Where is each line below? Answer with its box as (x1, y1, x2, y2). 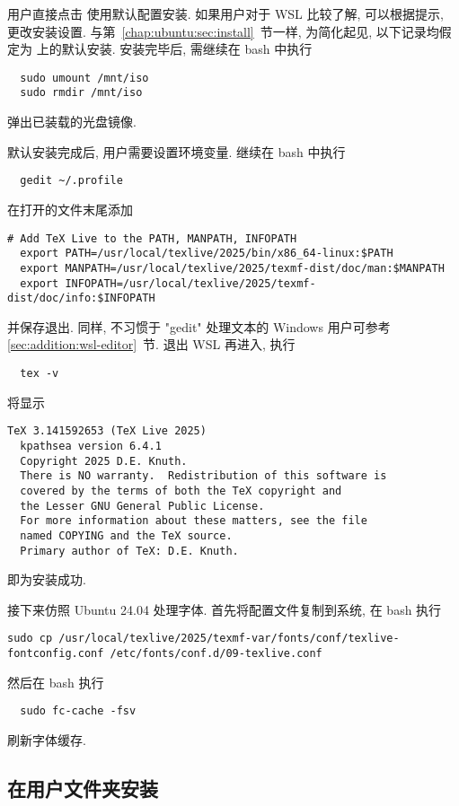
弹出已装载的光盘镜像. (7, 112, 137, 131)
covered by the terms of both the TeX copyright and (20, 484, 342, 497)
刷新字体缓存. (7, 730, 86, 749)
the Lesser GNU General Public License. (20, 499, 265, 513)
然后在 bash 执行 (7, 672, 104, 691)
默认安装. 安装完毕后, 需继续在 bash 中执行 (61, 39, 313, 58)
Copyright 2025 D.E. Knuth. (20, 454, 188, 468)
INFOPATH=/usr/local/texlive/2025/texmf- (65, 276, 316, 290)
